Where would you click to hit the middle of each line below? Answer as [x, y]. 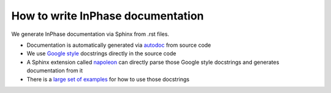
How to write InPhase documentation [108, 16]
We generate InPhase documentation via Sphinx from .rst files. [90, 34]
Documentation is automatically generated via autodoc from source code [119, 45]
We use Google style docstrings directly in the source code [101, 53]
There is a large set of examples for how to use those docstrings [108, 79]
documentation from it [55, 71]
